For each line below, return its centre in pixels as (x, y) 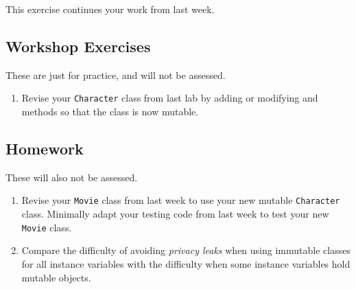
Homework (45, 149)
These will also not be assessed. (72, 177)
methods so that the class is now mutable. (110, 112)
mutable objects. (56, 277)
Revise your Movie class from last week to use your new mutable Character (181, 200)
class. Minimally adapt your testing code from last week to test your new (175, 214)
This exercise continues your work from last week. (110, 9)
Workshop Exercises (78, 46)
